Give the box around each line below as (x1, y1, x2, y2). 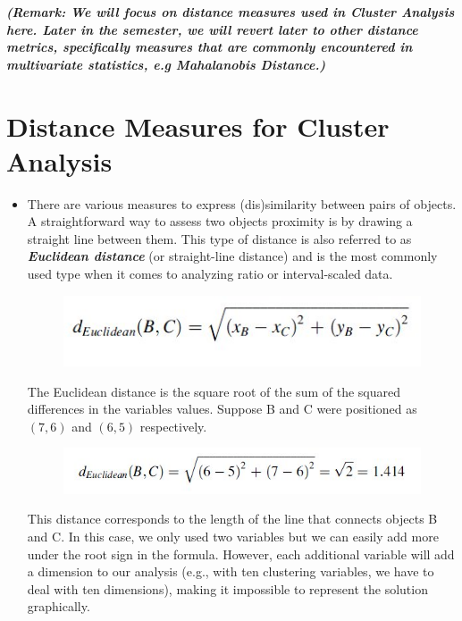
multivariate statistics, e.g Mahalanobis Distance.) (6, 55, 326, 73)
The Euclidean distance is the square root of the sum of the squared (27, 382, 400, 400)
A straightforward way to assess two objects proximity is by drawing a (27, 212, 413, 231)
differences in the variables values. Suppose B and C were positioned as (27, 399, 417, 418)
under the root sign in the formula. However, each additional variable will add (27, 544, 455, 563)
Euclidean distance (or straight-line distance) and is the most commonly (27, 247, 438, 265)
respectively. (139, 416, 207, 435)
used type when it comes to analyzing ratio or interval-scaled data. (27, 264, 393, 283)
